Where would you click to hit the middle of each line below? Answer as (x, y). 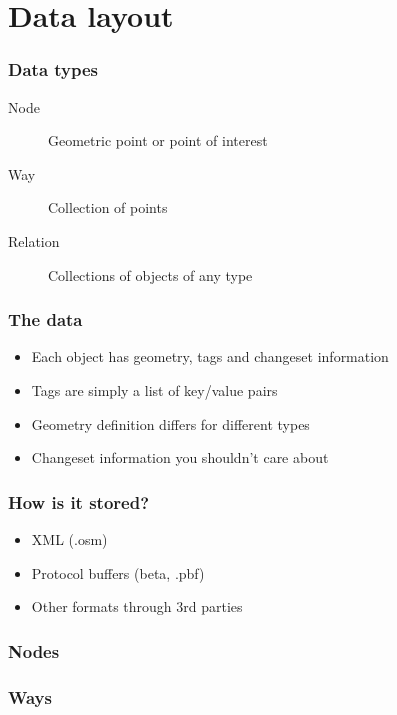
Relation (34, 240)
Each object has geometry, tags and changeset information (210, 356)
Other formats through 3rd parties (137, 606)
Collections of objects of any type (150, 274)
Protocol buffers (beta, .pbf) (118, 572)
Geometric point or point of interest (158, 140)
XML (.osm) (69, 538)
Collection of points (108, 207)
